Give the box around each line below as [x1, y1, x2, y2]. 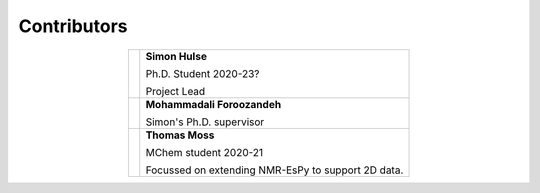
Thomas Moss [145, 128, 215, 142]
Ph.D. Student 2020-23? [145, 66, 260, 80]
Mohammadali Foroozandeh [145, 97, 282, 111]
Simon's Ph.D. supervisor [145, 115, 265, 129]
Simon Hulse [145, 49, 207, 63]
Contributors [18, 15, 129, 37]
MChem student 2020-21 [145, 145, 264, 159]
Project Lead [145, 84, 206, 98]
